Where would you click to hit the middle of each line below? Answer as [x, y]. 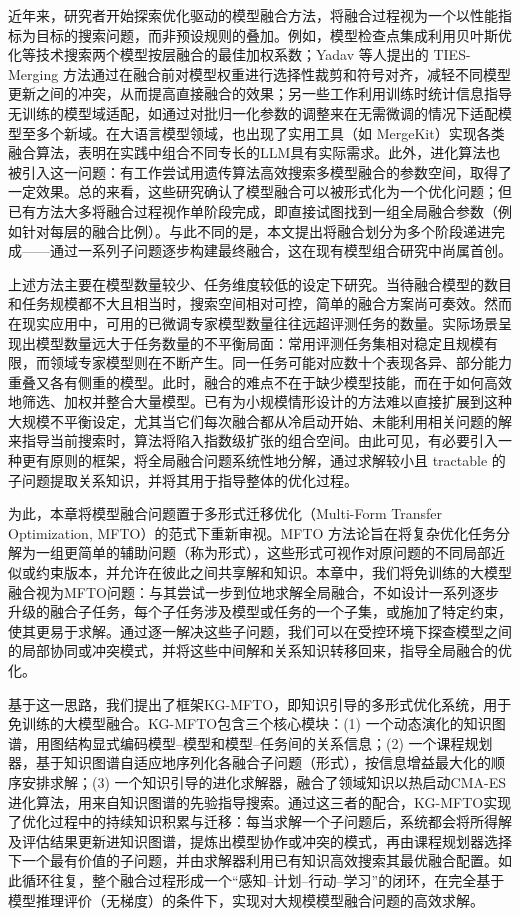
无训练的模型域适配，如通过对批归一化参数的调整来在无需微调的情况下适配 [253, 112]
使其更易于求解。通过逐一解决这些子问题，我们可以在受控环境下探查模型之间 [260, 630]
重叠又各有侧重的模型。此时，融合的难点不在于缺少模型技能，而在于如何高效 [260, 381]
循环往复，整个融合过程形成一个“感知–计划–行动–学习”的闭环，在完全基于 [263, 879]
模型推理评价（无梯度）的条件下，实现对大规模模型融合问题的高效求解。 [246, 899]
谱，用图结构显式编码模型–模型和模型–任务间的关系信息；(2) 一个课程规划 [250, 742]
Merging [33, 73]
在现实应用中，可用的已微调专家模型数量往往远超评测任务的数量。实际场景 [253, 322]
